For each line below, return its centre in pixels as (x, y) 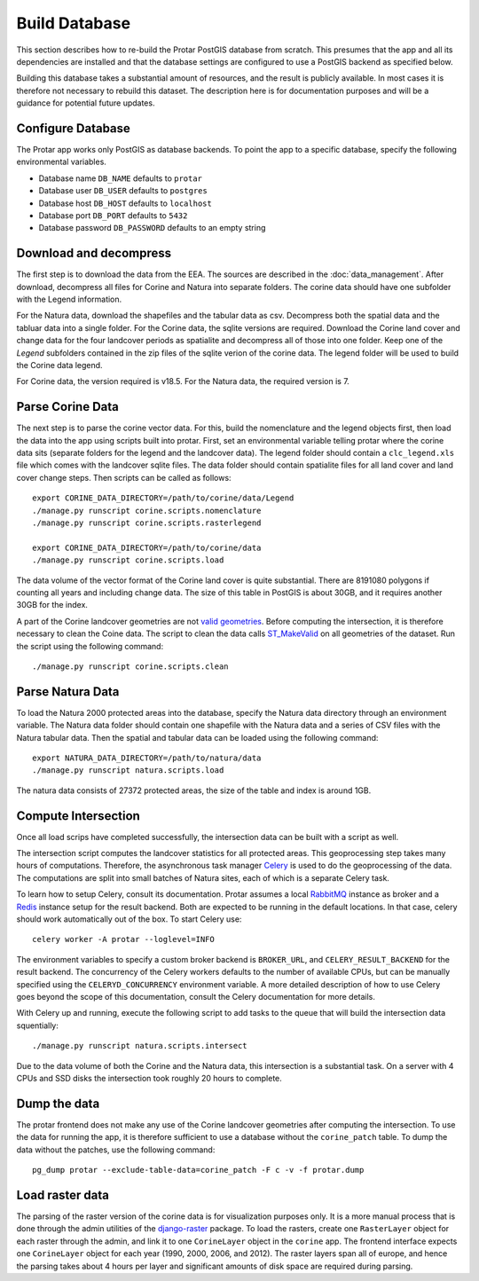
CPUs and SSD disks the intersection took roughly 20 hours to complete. (149, 1078)
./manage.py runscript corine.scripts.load (128, 560)
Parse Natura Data (68, 692)
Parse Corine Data (67, 407)
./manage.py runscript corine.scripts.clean (131, 666)
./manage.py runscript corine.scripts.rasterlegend (147, 523)
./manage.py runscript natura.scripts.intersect (140, 1046)
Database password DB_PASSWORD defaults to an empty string (152, 228)
